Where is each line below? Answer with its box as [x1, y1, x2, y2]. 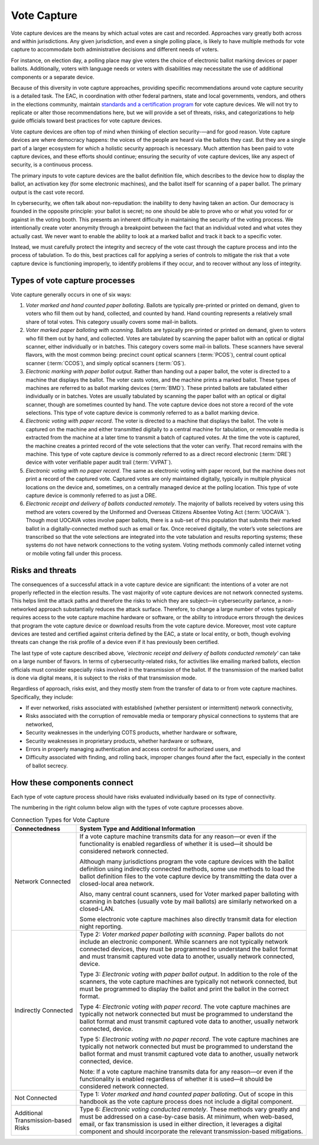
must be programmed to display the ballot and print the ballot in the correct [79, 984, 289, 993]
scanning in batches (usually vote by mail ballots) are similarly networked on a [79, 897, 297, 905]
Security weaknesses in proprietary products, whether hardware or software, [25, 737, 214, 744]
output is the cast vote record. [11, 188, 84, 196]
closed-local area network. [79, 879, 155, 887]
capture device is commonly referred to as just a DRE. [25, 492, 157, 499]
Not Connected [14, 1094, 57, 1102]
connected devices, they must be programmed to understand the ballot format [79, 945, 298, 953]
